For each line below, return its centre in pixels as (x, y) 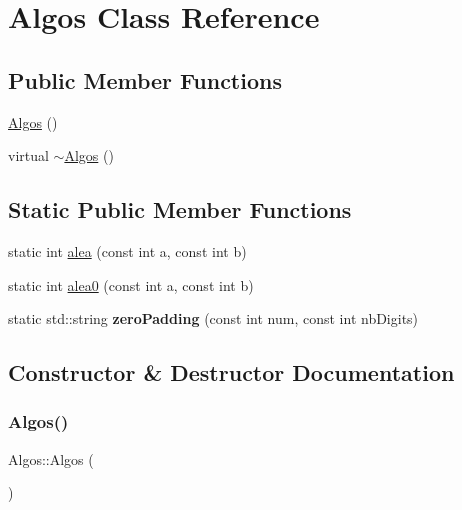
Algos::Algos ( (51, 458)
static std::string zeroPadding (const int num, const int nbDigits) (213, 318)
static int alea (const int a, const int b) (127, 250)
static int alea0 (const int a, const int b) (131, 284)
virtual (28, 155)
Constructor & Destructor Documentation (231, 372)
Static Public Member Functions (180, 209)
